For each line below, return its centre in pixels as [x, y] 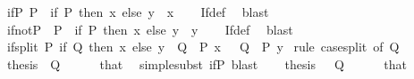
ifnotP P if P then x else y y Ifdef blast [150, 29]
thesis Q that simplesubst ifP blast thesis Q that [207, 63]
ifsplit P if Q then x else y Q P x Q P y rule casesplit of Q [203, 47]
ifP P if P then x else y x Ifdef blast [138, 12]
